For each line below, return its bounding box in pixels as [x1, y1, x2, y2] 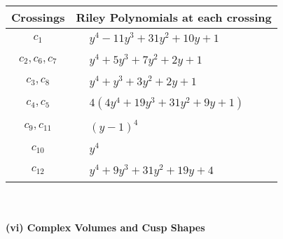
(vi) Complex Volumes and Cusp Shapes [6, 220, 205, 235]
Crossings [11, 9, 65, 25]
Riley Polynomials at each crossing [76, 9, 272, 25]
